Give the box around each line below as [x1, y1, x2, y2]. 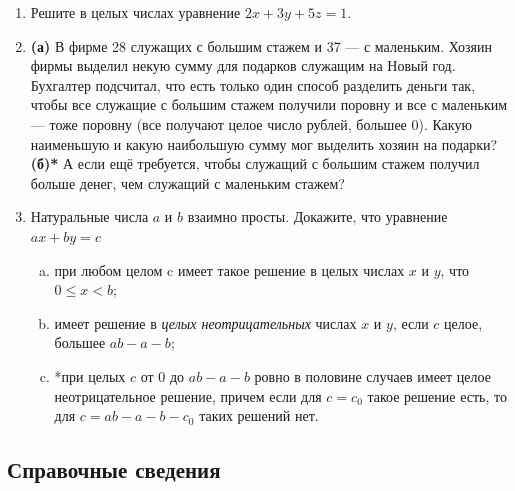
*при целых [54, 365, 126, 386]
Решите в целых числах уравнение [30, 2, 241, 22]
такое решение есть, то [367, 385, 507, 406]
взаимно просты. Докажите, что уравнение [187, 206, 448, 227]
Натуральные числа [30, 206, 149, 227]
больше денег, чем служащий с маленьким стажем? [30, 172, 345, 193]
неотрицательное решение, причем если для [54, 385, 322, 406]
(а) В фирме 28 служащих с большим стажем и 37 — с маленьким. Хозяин [30, 35, 492, 56]
